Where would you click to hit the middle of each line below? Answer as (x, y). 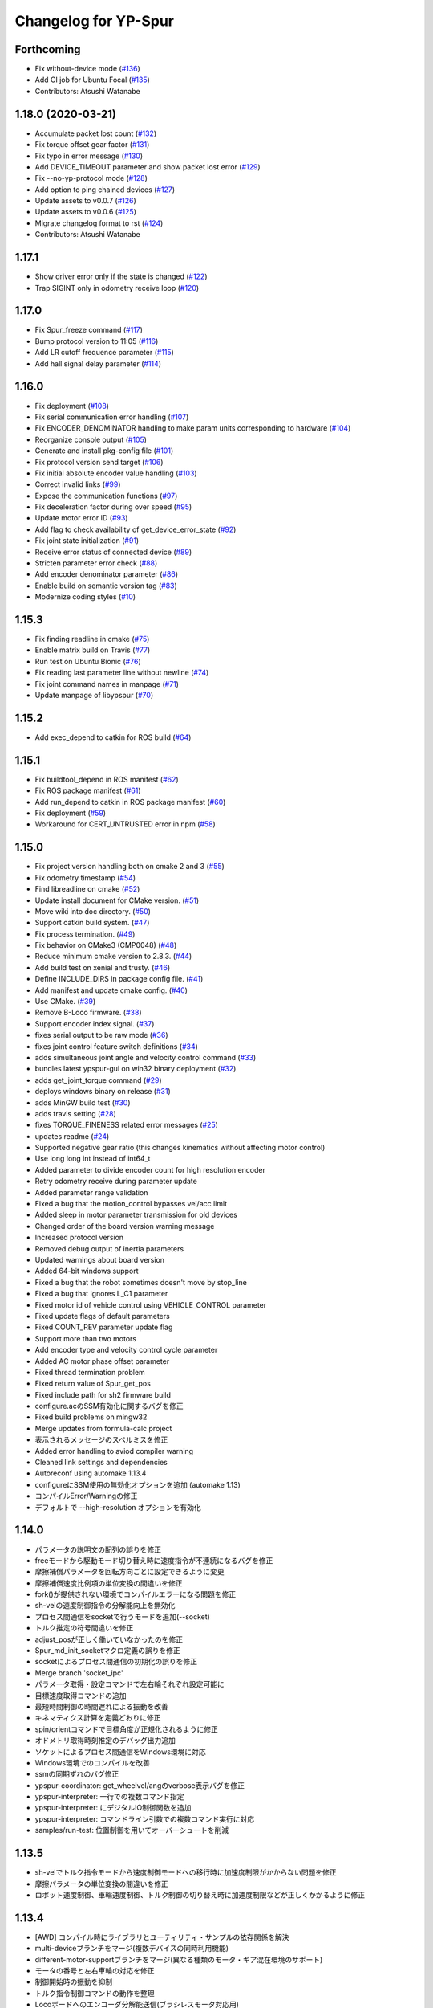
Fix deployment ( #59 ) (71, 813)
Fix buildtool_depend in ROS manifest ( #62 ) (107, 779)
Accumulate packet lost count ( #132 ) (96, 133)
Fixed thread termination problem (90, 1372)
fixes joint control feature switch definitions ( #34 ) (116, 1046)
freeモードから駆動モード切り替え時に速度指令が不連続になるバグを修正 (154, 1560)
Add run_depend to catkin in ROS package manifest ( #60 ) (130, 802)
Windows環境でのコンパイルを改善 (93, 1762)
